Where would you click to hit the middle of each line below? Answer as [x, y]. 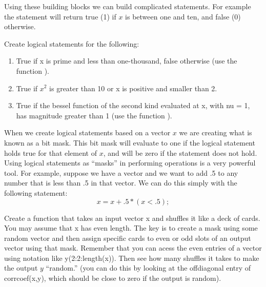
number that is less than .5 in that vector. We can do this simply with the [121, 183]
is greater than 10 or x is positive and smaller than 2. [133, 88]
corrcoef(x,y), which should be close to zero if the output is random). [113, 278]
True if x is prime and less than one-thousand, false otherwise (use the [127, 61]
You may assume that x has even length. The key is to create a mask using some [131, 228]
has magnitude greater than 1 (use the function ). [94, 115]
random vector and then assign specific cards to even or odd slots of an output [128, 238]
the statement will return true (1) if [60, 16]
